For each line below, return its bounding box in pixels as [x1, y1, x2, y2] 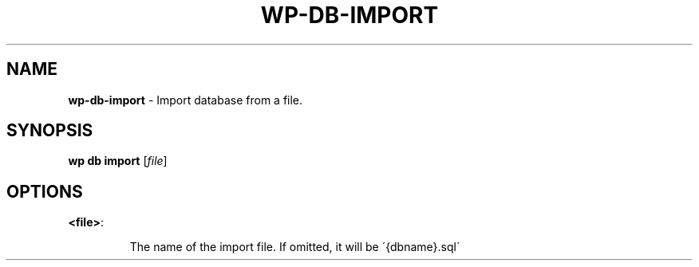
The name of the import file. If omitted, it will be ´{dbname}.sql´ [129, 240, 460, 254]
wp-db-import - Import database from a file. [68, 92, 303, 107]
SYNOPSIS [6, 120, 93, 141]
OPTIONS [6, 181, 83, 202]
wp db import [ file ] [68, 154, 168, 168]
